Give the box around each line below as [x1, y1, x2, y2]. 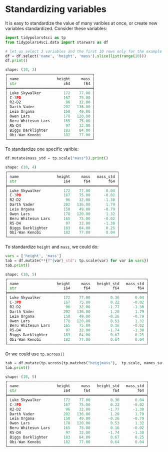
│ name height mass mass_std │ [5, 174, 120, 179]
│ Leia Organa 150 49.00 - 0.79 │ [5, 207, 120, 212]
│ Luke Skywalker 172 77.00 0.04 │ [5, 188, 120, 193]
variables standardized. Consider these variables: [5, 25, 107, 31]
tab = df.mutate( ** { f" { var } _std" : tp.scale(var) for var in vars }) [5, 258, 149, 264]
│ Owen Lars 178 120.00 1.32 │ [5, 211, 120, 216]
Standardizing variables [5, 4, 106, 15]
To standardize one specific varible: [5, 146, 79, 152]
